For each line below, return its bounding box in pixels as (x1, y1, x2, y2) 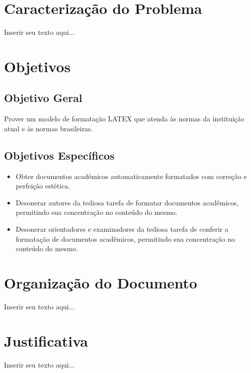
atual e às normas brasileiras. (4, 123, 93, 133)
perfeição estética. (15, 181, 70, 191)
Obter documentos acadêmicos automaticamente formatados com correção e (15, 171, 247, 181)
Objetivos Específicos (4, 147, 115, 163)
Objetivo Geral (4, 90, 83, 105)
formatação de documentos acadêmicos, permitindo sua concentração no (15, 233, 235, 244)
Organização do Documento (4, 273, 197, 293)
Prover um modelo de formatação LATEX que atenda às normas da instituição (4, 113, 245, 124)
